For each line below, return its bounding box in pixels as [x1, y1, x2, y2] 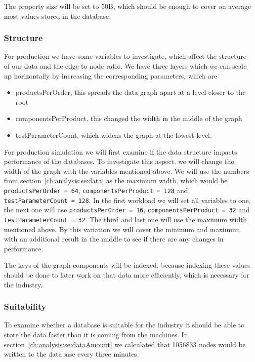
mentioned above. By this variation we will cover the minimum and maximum [4, 224, 240, 234]
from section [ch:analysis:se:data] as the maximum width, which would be [4, 175, 228, 186]
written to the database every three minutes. [4, 349, 139, 359]
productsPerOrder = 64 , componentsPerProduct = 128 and [4, 185, 188, 195]
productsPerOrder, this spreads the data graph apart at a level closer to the [15, 87, 246, 97]
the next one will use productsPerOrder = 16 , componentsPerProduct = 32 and [4, 204, 250, 215]
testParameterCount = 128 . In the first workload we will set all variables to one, [4, 195, 251, 205]
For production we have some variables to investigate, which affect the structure [4, 51, 247, 61]
